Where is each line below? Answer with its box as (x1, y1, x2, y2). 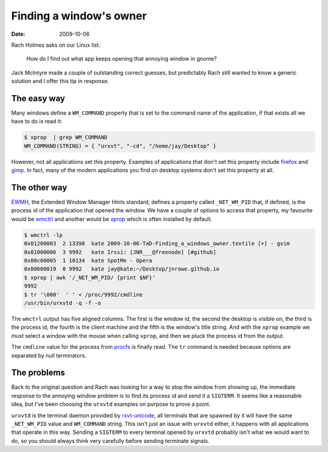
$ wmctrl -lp (24, 231, 63, 238)
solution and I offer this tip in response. (11, 78, 109, 85)
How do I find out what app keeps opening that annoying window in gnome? (26, 55, 217, 62)
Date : (11, 30, 26, 38)
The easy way (11, 93, 66, 103)
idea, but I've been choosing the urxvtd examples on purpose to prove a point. (11, 400, 211, 408)
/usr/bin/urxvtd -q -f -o (24, 299, 101, 306)
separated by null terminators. (11, 352, 87, 359)
